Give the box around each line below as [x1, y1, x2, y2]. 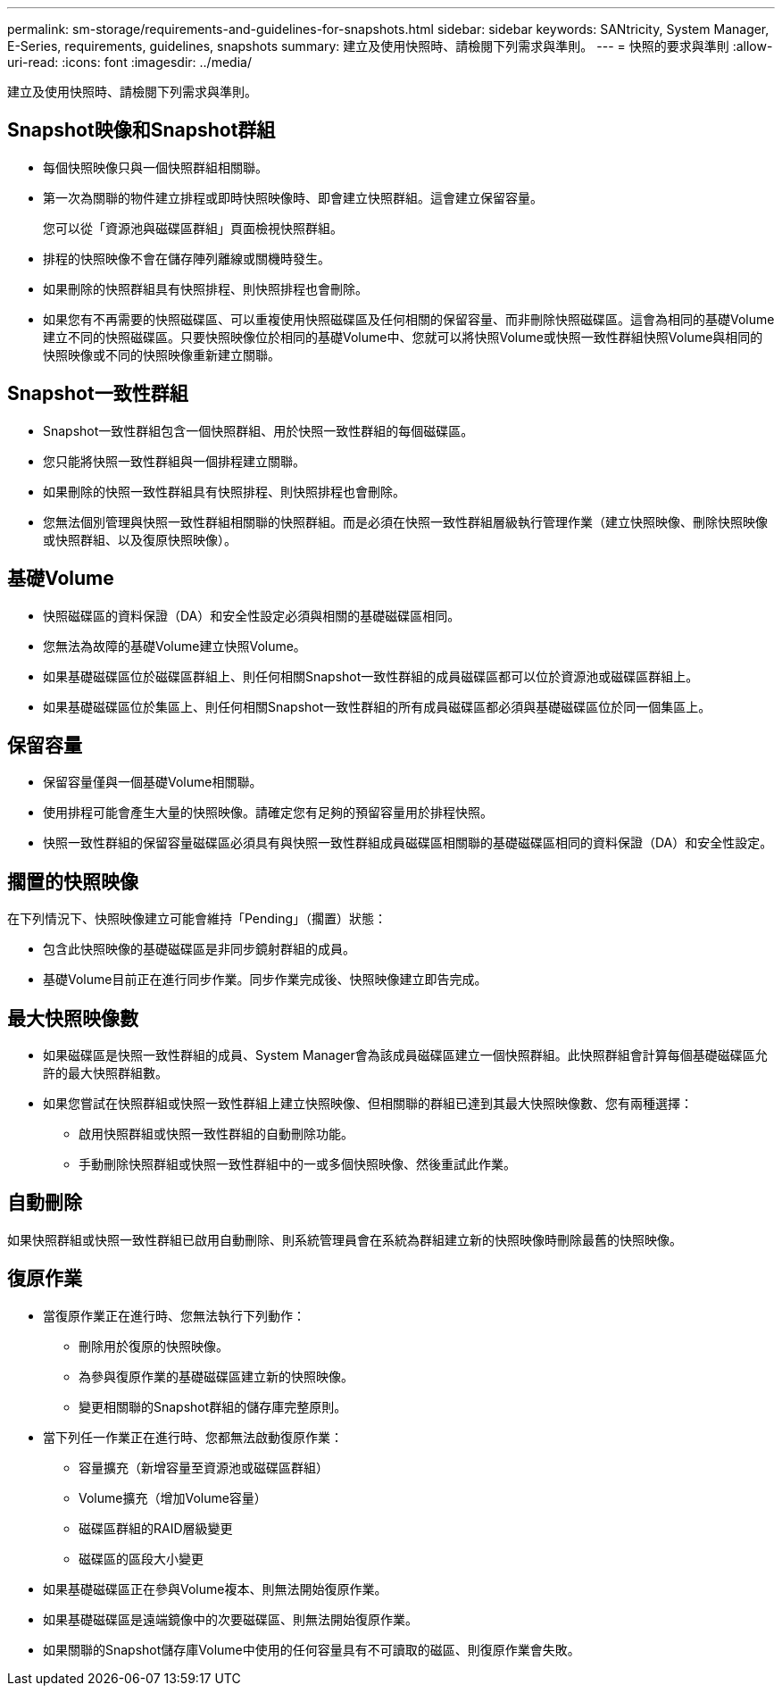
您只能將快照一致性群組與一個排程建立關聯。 [43, 453, 305, 469]
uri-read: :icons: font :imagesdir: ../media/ [7, 54, 252, 70]
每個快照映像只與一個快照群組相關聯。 [43, 159, 268, 175]
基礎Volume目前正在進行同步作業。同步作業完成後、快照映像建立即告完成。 [43, 972, 487, 988]
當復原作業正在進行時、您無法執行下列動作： [43, 1307, 305, 1323]
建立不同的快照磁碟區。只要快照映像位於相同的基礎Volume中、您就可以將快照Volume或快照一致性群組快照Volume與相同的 [43, 329, 763, 345]
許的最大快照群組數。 [43, 1065, 168, 1081]
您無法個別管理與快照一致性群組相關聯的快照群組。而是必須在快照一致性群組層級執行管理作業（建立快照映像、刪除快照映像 [43, 513, 768, 530]
